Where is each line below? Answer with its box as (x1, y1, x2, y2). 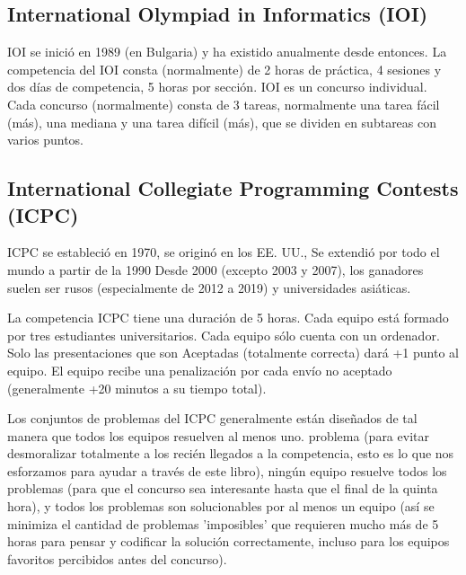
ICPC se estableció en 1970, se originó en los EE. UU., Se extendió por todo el (7, 243, 440, 261)
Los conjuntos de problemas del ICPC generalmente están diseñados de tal (7, 409, 418, 428)
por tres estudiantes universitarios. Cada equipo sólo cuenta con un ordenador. (7, 325, 440, 344)
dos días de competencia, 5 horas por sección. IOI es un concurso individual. (7, 77, 427, 96)
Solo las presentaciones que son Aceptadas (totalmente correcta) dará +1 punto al (7, 343, 459, 362)
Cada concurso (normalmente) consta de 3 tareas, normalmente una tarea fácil (7, 94, 440, 113)
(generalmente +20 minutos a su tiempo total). (7, 378, 267, 397)
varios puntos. (7, 130, 84, 149)
